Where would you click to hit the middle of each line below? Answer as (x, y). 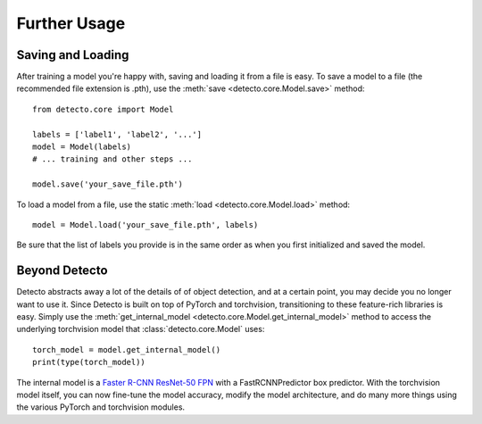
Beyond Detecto (62, 271)
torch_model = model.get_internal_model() (127, 349)
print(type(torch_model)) (89, 362)
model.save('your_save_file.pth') (108, 184)
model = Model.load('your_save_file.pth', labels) (145, 224)
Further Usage (71, 23)
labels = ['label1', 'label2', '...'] (117, 134)
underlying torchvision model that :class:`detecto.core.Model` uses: (141, 329)
